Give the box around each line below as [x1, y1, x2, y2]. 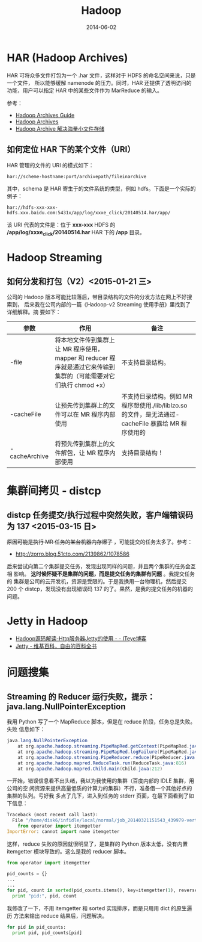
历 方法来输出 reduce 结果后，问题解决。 [7, 913, 108, 920]
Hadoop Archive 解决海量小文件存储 [15, 125, 104, 132]
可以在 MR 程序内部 [61, 411, 116, 419]
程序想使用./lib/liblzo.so [121, 401, 188, 410]
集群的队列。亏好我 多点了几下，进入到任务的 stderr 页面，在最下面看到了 [7, 792, 189, 799]
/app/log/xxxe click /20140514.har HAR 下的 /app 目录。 [7, 228, 146, 237]
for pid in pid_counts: [7, 925, 67, 931]
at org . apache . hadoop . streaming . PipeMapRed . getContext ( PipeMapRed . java [17, 743, 200, 749]
